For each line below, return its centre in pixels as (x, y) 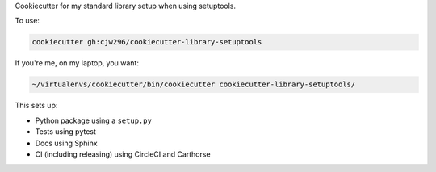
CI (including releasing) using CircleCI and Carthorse (123, 154)
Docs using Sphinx (66, 143)
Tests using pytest (66, 132)
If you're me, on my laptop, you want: (77, 63)
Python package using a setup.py (94, 120)
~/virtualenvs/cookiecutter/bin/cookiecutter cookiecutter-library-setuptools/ (194, 84)
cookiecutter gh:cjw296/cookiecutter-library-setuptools (147, 42)
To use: (27, 21)
